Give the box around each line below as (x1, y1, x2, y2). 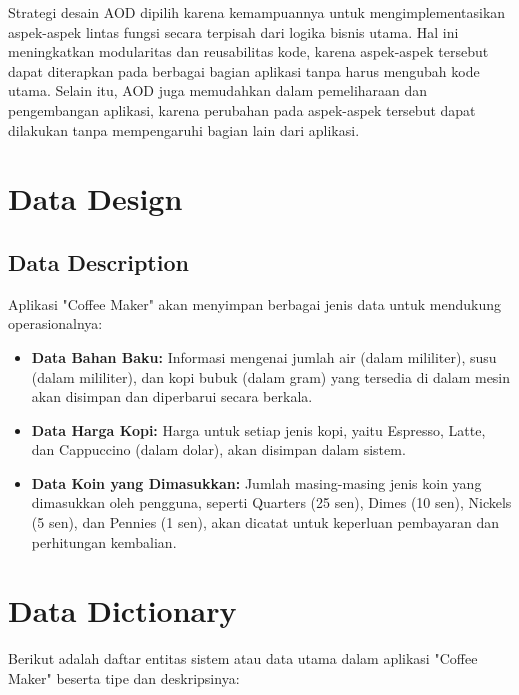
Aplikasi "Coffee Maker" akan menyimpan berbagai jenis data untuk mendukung (8, 293, 501, 314)
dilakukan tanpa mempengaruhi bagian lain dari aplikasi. (8, 119, 360, 140)
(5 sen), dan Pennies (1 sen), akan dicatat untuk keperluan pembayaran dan (31, 512, 500, 533)
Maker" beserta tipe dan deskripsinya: (8, 667, 240, 688)
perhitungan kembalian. (31, 531, 177, 552)
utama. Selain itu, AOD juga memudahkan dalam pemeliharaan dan (8, 80, 428, 101)
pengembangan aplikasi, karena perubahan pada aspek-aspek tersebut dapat (8, 99, 476, 120)
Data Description (8, 246, 189, 277)
